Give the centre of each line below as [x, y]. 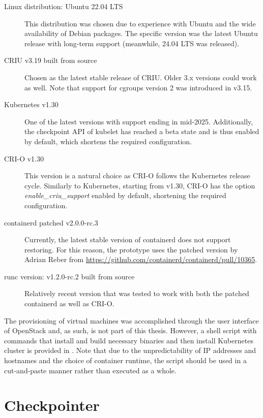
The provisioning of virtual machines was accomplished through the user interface [131, 320]
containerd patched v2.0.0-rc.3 [51, 222]
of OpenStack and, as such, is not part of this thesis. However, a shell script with [130, 330]
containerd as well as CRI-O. [69, 303]
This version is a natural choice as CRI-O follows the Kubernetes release [137, 175]
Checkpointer [52, 405]
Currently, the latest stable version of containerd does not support [128, 239]
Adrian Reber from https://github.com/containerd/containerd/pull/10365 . [141, 259]
